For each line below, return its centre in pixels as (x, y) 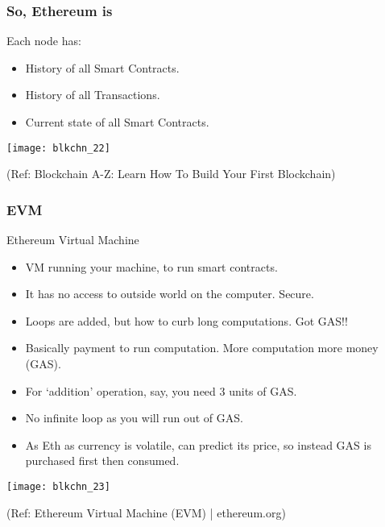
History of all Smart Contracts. (102, 67)
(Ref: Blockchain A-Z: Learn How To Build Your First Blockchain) (171, 174)
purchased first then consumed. (102, 461)
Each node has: (44, 41)
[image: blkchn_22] (58, 148)
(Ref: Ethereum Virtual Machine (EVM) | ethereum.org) (146, 512)
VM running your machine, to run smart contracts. (151, 266)
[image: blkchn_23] (58, 487)
